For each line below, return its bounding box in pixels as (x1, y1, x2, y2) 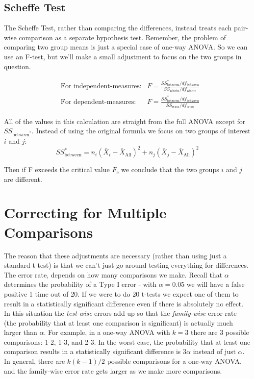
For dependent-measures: (60, 99, 136, 106)
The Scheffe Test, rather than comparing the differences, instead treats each (4, 23, 232, 33)
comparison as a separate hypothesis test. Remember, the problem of (19, 32, 226, 42)
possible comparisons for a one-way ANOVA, (107, 356, 242, 366)
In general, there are (4, 356, 65, 366)
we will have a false (186, 279, 245, 289)
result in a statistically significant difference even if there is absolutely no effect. (4, 298, 244, 308)
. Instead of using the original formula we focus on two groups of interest (31, 126, 251, 136)
